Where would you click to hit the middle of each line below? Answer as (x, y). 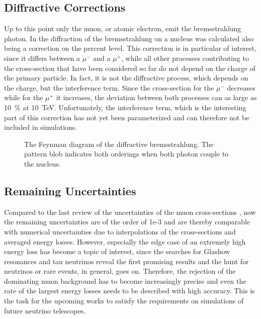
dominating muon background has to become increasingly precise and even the (125, 281)
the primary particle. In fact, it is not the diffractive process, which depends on (126, 78)
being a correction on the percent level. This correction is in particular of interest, (130, 48)
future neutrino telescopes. (45, 310)
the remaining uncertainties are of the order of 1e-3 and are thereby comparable (127, 222)
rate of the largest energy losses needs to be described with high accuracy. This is (129, 291)
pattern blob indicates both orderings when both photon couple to (126, 154)
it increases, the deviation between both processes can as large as (156, 97)
